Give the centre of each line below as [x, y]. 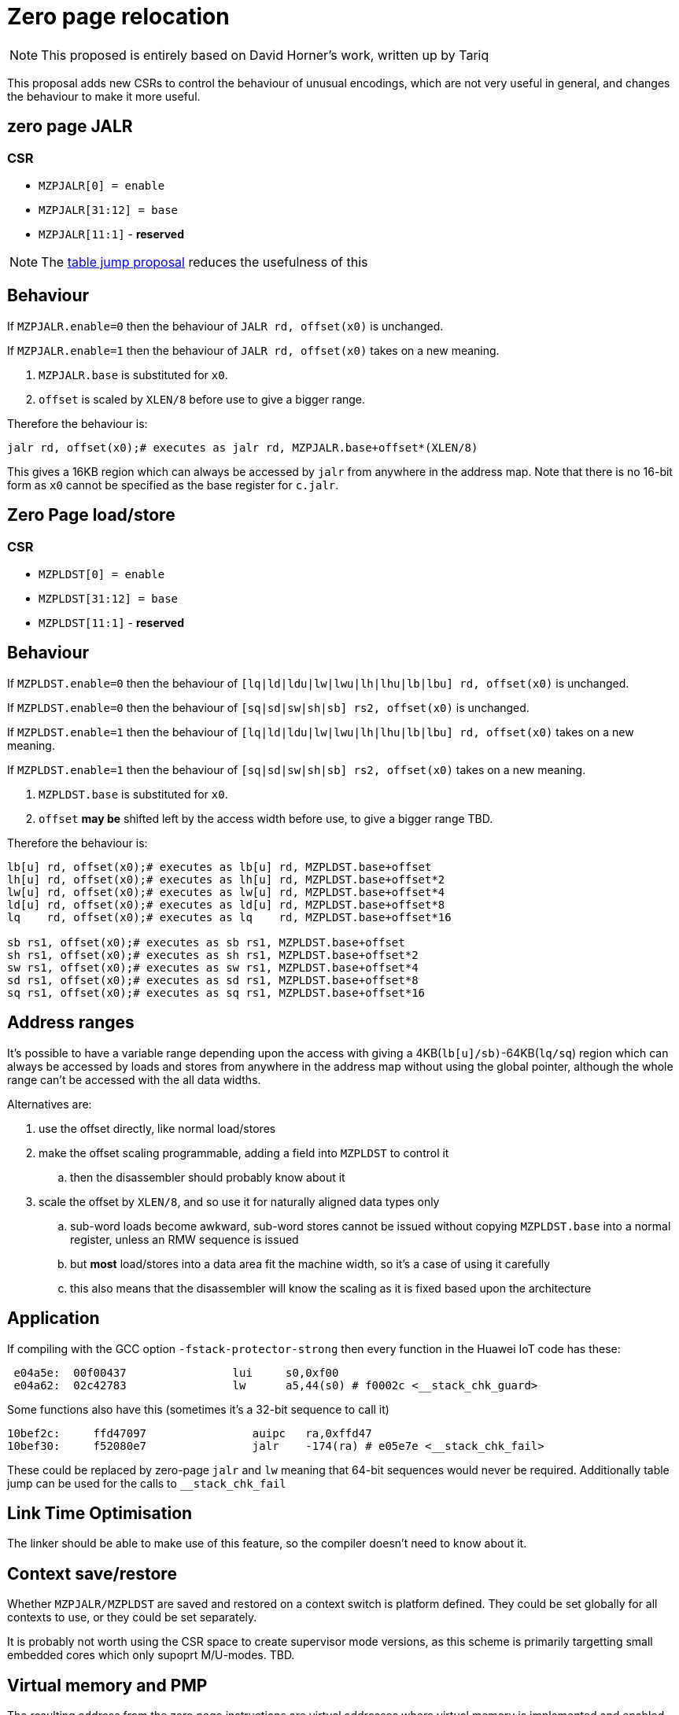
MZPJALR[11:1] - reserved [112, 234]
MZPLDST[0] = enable [102, 575]
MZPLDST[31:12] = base [109, 599]
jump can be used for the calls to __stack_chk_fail [147, 1483]
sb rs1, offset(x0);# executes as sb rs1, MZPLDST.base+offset [206, 942]
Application [54, 1319]
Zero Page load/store [91, 515]
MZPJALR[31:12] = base [109, 210]
